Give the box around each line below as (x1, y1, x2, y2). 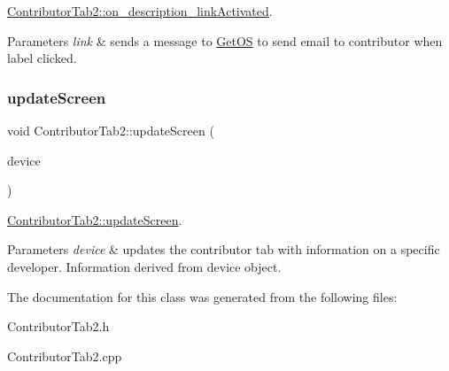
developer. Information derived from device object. (7, 257, 282, 275)
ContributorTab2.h (7, 317, 110, 336)
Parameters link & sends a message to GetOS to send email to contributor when (7, 31, 443, 50)
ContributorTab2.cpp (7, 346, 122, 365)
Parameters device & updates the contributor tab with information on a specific (7, 240, 440, 259)
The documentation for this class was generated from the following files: (7, 287, 398, 305)
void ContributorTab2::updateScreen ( (7, 121, 214, 139)
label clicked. (7, 49, 77, 67)
